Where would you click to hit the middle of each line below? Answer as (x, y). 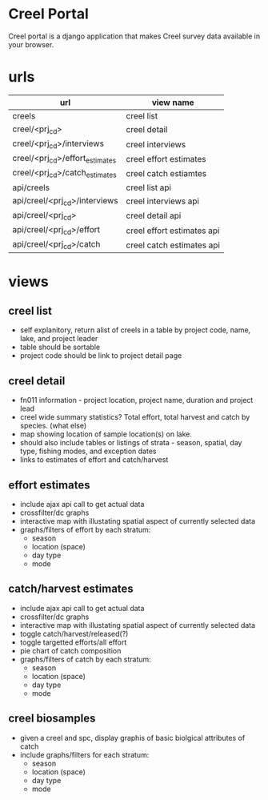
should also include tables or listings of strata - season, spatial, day (131, 443)
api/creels (31, 187)
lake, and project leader (59, 339)
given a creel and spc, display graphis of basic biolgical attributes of (132, 738)
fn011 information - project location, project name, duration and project (136, 400)
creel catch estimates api (173, 245)
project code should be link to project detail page (101, 356)
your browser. (31, 44)
